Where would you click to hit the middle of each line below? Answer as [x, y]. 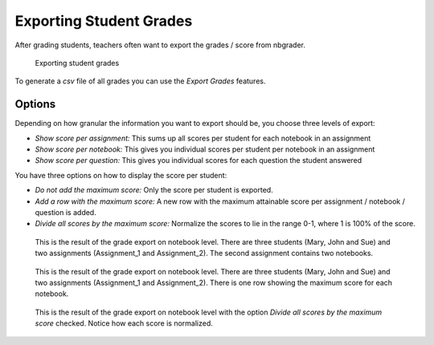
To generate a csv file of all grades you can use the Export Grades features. [140, 81]
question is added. [66, 212]
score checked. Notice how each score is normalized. [124, 323]
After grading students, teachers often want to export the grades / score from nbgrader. [160, 45]
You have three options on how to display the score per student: [121, 175]
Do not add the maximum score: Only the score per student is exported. [154, 190]
